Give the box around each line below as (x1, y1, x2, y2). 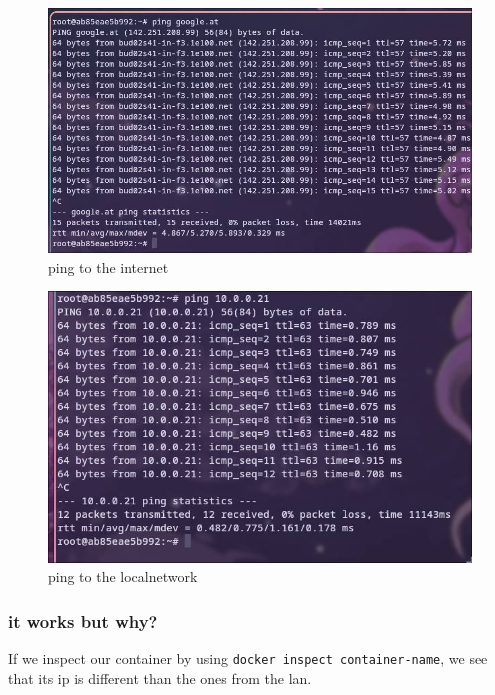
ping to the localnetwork (48, 566, 198, 587)
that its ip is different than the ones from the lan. (8, 667, 312, 688)
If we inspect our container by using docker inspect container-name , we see (8, 648, 488, 669)
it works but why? (8, 608, 158, 633)
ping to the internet (48, 256, 169, 277)
